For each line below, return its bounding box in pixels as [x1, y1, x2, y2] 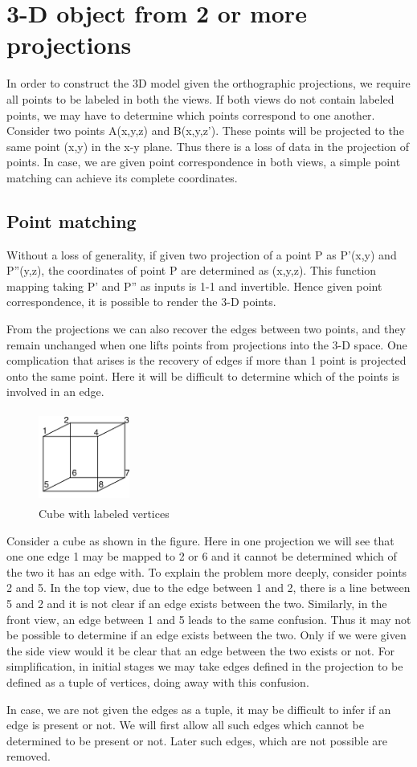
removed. [6, 748, 51, 765]
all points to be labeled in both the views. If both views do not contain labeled [6, 90, 395, 107]
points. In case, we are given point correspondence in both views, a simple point [6, 153, 401, 170]
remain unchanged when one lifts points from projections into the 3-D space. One [6, 336, 407, 353]
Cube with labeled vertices [39, 504, 170, 521]
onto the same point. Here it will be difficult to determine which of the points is [6, 367, 400, 384]
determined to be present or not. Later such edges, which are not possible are [6, 732, 388, 749]
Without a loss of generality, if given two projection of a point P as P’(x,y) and [6, 246, 397, 263]
